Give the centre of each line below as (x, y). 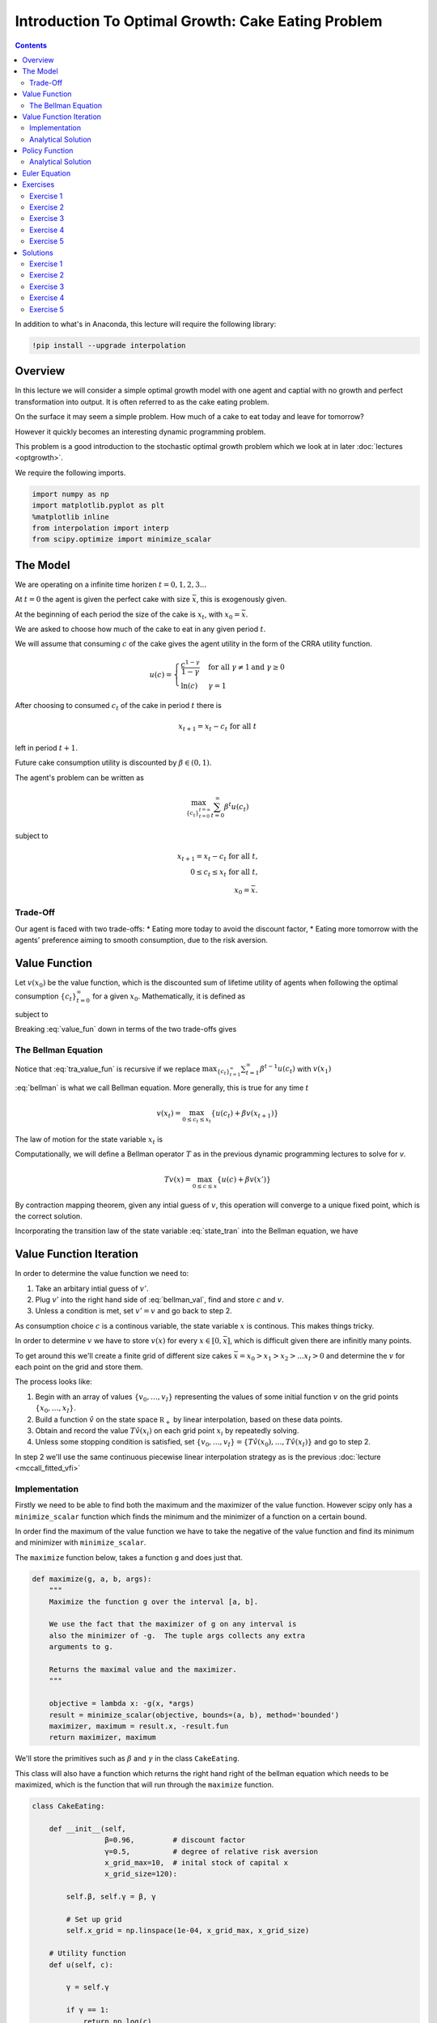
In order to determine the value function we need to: (102, 1274)
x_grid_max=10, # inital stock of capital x (196, 1863)
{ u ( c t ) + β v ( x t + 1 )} (245, 1114)
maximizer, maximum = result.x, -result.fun (139, 1726)
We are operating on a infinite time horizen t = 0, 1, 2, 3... (111, 584)
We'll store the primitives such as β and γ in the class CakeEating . (127, 1758)
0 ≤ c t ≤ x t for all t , (224, 873)
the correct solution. (49, 1216)
